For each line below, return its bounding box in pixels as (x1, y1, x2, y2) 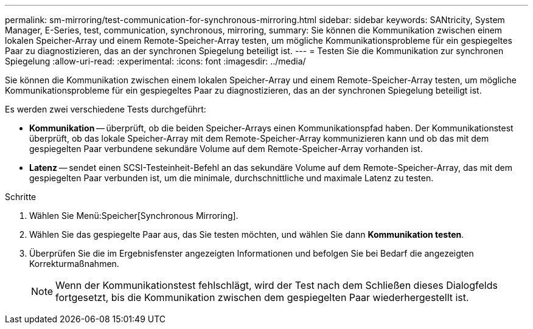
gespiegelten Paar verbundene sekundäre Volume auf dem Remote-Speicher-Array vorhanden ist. (29, 144, 423, 154)
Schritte (5, 192, 37, 202)
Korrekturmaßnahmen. (29, 258, 119, 269)
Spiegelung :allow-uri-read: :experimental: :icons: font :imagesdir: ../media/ (5, 56, 306, 66)
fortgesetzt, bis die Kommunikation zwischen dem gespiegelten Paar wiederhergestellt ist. (55, 291, 469, 303)
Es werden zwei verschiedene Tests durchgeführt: (5, 104, 206, 114)
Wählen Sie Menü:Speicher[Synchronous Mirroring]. (29, 210, 239, 221)
